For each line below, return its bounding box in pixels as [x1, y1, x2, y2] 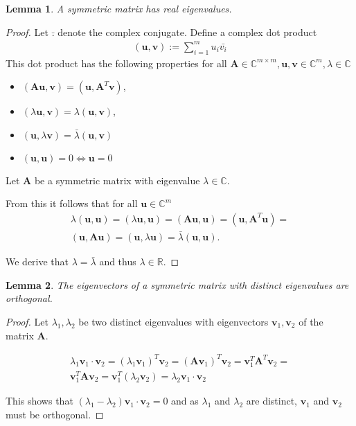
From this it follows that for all [6, 196, 138, 211]
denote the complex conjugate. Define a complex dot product [57, 24, 317, 39]
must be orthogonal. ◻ [6, 407, 104, 421]
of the [299, 314, 323, 328]
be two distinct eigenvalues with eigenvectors [78, 314, 269, 328]
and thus [99, 254, 136, 269]
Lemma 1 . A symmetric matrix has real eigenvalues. [6, 1, 232, 15]
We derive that [6, 254, 69, 269]
